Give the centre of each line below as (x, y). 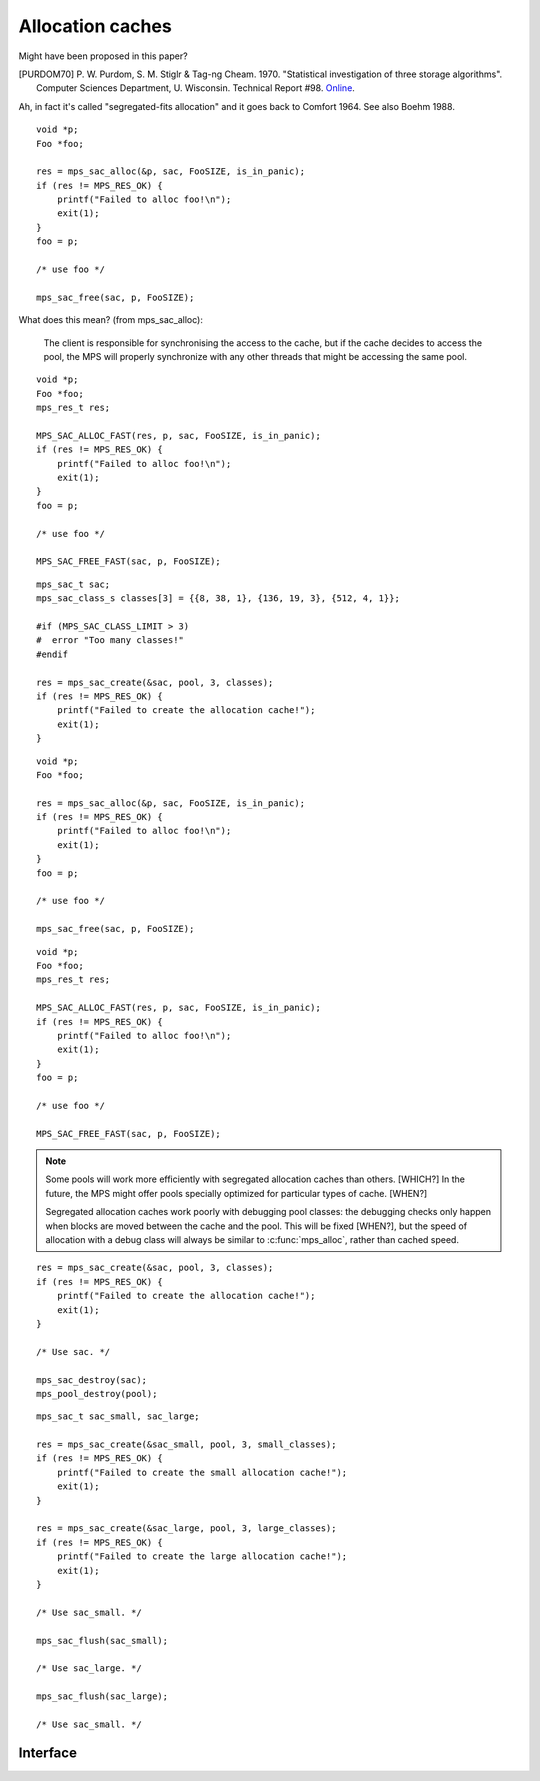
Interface (47, 1752)
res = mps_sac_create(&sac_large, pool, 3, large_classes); (186, 1528)
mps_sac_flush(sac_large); (102, 1696)
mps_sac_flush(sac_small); (102, 1640)
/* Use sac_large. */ (89, 1668)
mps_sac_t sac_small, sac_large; (118, 1416)
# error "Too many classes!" (110, 640)
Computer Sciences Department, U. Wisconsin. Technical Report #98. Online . (195, 88)
